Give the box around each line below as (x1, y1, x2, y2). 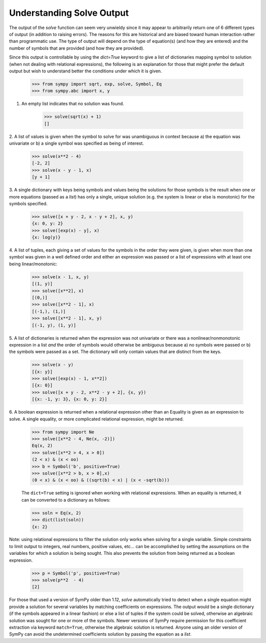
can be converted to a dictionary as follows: (21, 497, 111, 503)
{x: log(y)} (32, 234, 61, 240)
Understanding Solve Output (9, 7, 129, 18)
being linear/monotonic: (9, 261, 58, 267)
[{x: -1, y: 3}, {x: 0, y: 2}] (32, 396, 108, 402)
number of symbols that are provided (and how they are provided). (9, 45, 145, 51)
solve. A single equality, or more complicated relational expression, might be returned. (9, 416, 184, 422)
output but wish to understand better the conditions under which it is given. (9, 68, 162, 74)
